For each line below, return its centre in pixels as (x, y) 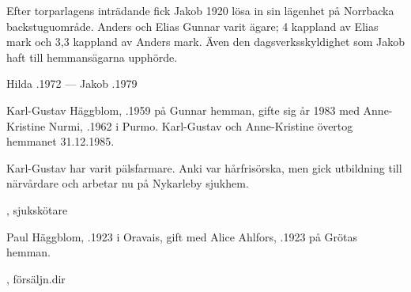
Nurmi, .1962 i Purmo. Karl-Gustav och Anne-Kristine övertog (201, 125)
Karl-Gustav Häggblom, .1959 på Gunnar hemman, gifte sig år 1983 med (183, 110)
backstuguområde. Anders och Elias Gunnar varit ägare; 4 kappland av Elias (192, 26)
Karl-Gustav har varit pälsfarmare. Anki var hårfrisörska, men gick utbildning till (204, 167)
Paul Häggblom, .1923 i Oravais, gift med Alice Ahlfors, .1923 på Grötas (182, 236)
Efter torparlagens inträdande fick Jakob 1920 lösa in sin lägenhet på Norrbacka (200, 10)
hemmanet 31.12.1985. (60, 141)
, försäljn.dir (36, 278)
